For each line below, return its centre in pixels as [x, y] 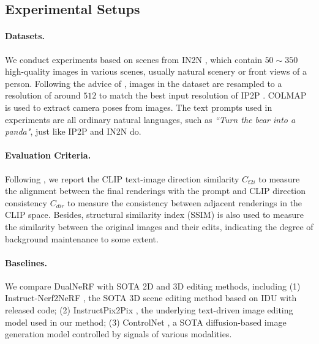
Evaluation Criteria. [48, 155]
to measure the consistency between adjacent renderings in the [185, 202]
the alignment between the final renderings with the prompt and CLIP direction [156, 191]
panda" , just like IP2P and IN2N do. [73, 131]
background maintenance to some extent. [82, 238]
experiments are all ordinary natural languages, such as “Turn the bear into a [150, 119]
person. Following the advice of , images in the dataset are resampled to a [144, 83]
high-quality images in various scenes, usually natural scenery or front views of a [156, 71]
